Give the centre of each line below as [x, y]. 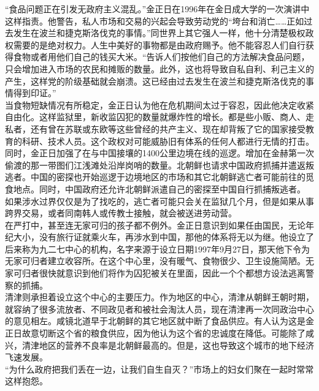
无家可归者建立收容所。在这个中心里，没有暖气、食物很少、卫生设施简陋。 [155, 261]
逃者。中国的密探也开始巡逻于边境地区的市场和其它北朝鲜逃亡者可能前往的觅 [159, 177]
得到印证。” [35, 93]
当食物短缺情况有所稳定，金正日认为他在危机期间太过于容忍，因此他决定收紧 [159, 104]
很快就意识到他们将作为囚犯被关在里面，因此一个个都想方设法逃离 [172, 273]
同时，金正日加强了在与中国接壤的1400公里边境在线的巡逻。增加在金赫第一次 [159, 153]
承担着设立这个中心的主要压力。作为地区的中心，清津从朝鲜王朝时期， [172, 297]
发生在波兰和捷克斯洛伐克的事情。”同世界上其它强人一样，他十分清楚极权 [159, 33]
